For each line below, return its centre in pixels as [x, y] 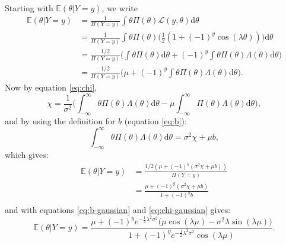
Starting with [29, 8]
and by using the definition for [60, 121]
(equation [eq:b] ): [155, 121]
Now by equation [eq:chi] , [51, 87]
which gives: [27, 154]
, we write [120, 8]
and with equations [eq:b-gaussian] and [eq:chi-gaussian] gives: [118, 209]
